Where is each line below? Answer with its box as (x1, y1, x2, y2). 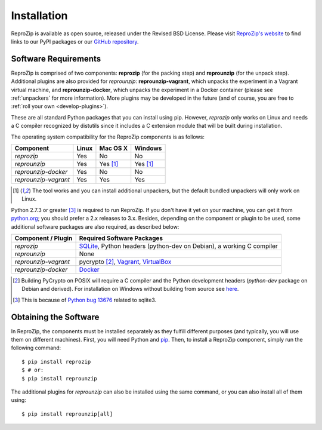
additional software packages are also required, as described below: (11, 223, 179, 230)
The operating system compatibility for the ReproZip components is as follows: (11, 133, 205, 140)
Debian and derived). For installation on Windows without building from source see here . (21, 285, 239, 293)
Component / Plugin (14, 234, 73, 242)
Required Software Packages (79, 234, 163, 242)
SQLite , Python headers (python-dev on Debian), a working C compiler (79, 242, 278, 250)
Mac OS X (99, 144, 128, 152)
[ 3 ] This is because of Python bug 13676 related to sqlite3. (13, 296, 157, 303)
